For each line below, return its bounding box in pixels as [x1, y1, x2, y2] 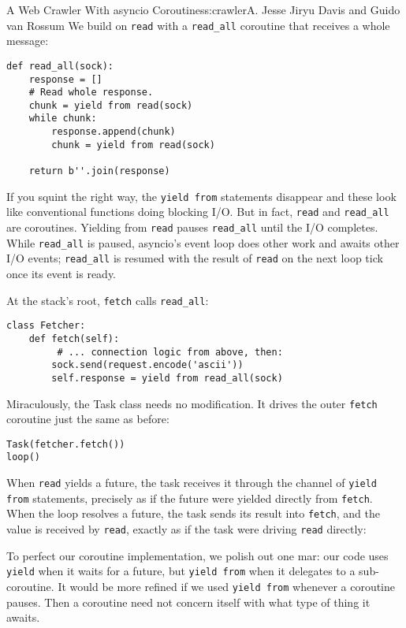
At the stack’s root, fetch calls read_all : [6, 292, 209, 308]
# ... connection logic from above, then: [57, 346, 283, 358]
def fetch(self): [28, 333, 120, 344]
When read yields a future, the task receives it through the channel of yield [6, 474, 378, 491]
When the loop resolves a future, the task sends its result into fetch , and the [6, 505, 380, 522]
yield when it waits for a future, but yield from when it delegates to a [6, 563, 356, 579]
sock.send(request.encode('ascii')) [51, 359, 244, 371]
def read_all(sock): [6, 60, 114, 72]
